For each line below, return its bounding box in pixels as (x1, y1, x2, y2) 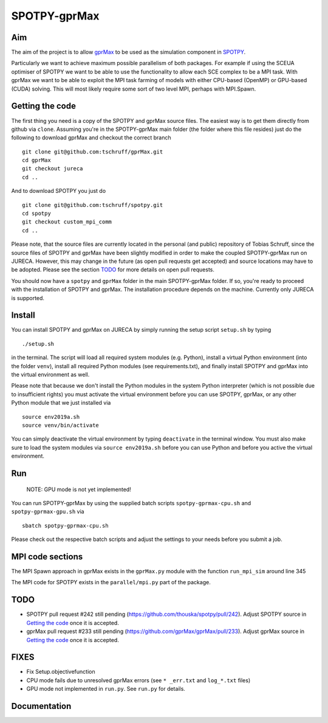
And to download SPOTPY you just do (11, 187, 106, 195)
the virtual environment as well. (11, 371, 90, 379)
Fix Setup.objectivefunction (26, 668, 95, 676)
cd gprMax (22, 157, 51, 164)
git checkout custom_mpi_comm (22, 218, 112, 225)
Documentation (11, 701, 72, 711)
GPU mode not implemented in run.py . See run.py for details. (26, 685, 185, 693)
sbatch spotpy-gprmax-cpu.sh (22, 522, 109, 529)
